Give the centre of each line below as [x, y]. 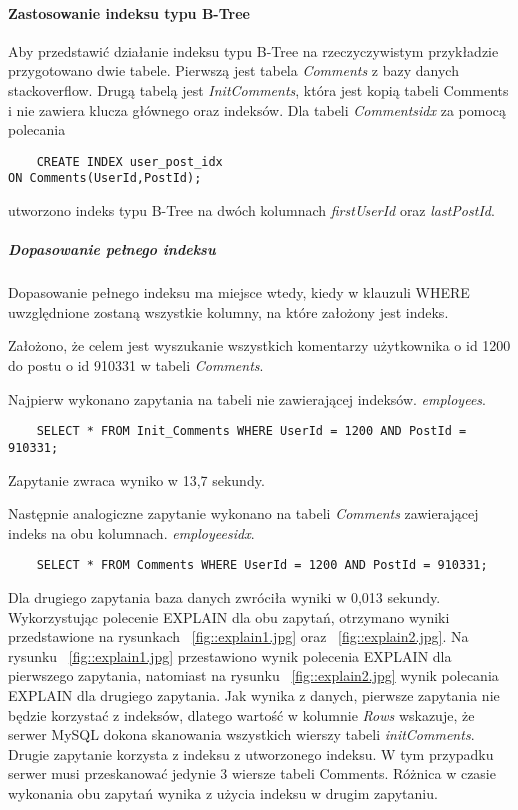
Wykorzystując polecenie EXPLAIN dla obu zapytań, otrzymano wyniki [229, 616]
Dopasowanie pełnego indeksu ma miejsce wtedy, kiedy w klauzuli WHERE [239, 292]
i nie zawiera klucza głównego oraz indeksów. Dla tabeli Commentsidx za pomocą [257, 109]
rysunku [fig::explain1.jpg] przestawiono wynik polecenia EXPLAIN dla [230, 655]
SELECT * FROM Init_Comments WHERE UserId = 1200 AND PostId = [251, 431]
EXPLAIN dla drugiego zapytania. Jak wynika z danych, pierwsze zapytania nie [254, 694]
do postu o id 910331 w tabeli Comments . [136, 365]
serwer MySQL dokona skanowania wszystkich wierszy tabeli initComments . [241, 734]
